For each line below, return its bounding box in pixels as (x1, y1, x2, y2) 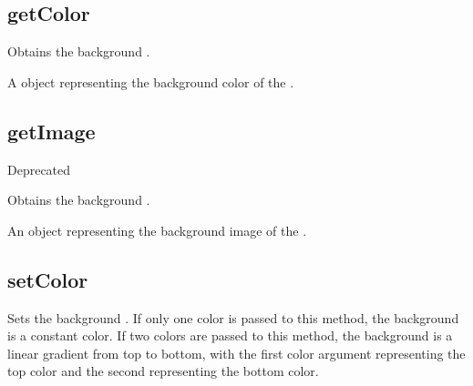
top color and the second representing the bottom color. (7, 361, 319, 381)
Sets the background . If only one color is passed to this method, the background (7, 308, 459, 327)
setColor (7, 265, 88, 293)
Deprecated (7, 159, 71, 178)
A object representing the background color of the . (7, 72, 294, 91)
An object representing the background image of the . (7, 220, 307, 239)
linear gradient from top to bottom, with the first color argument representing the (7, 343, 466, 362)
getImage (7, 117, 96, 145)
